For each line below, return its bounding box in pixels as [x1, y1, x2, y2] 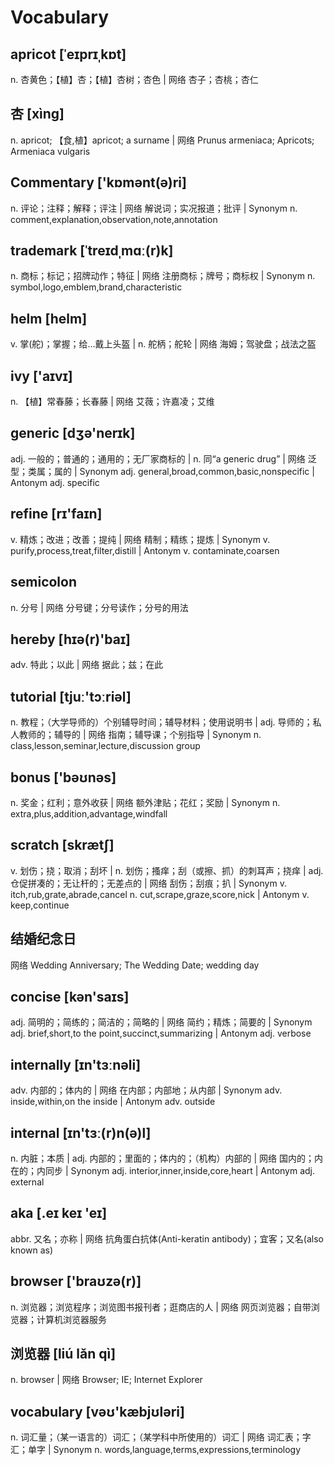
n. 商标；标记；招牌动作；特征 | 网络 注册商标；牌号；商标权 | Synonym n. [10, 270, 316, 282]
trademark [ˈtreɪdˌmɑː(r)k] [10, 242, 174, 260]
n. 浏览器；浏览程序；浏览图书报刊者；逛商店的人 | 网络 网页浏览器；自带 [10, 1301, 312, 1313]
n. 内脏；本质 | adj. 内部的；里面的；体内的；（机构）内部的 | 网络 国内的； [10, 1152, 315, 1164]
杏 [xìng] [10, 106, 65, 123]
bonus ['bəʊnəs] [10, 769, 117, 786]
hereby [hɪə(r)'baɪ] [10, 631, 131, 648]
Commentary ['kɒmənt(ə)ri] [10, 174, 187, 191]
